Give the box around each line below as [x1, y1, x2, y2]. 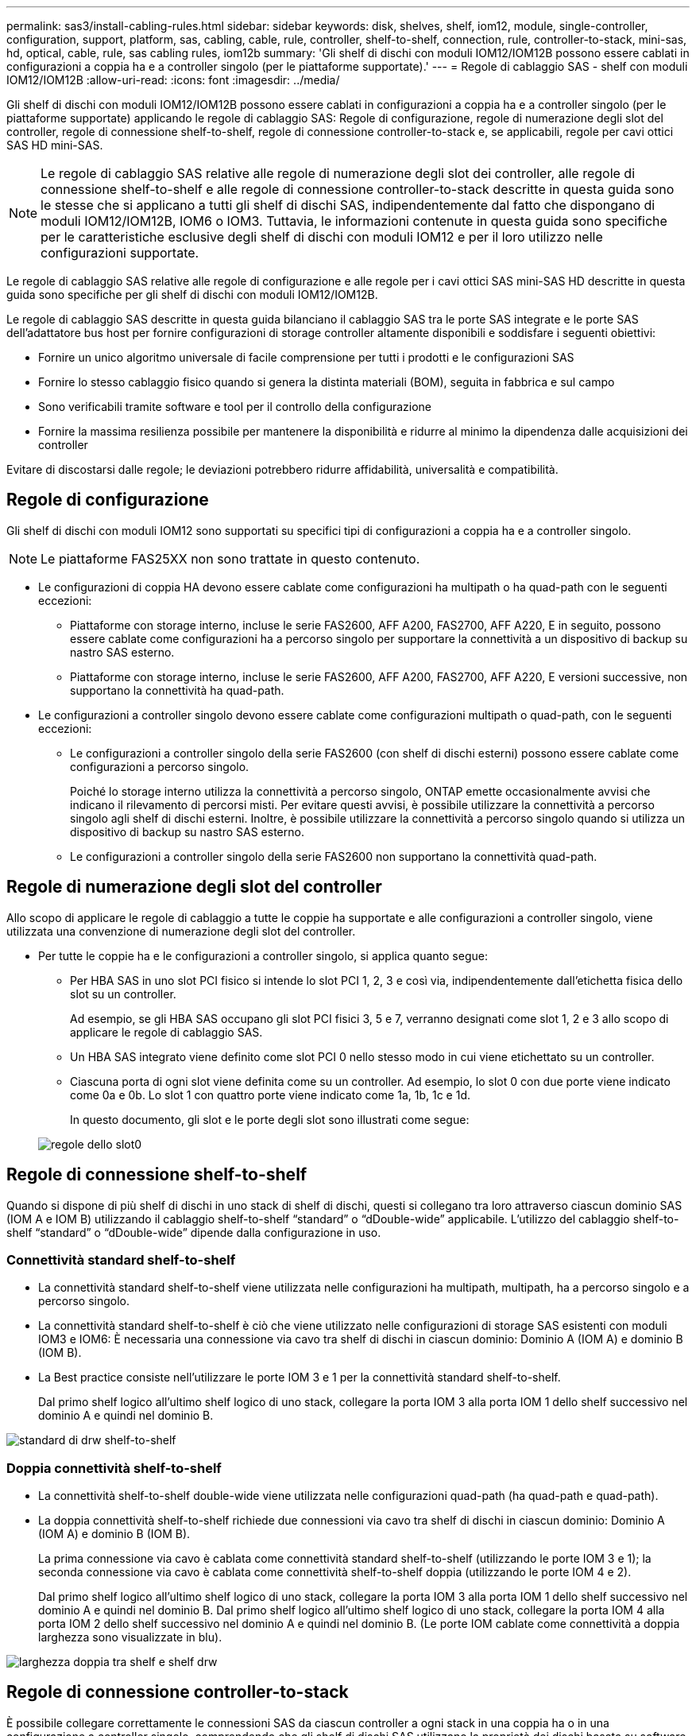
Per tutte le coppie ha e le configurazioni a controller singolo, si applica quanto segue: [38, 948, 488, 963]
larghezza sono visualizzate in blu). [38, 1630, 222, 1645]
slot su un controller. [70, 986, 176, 1001]
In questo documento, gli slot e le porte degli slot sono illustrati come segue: [70, 1112, 470, 1126]
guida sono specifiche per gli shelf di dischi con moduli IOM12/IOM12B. [6, 288, 378, 301]
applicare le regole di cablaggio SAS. [70, 1025, 263, 1039]
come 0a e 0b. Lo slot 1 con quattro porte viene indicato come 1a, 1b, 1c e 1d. [70, 1087, 471, 1102]
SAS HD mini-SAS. [6, 138, 103, 152]
